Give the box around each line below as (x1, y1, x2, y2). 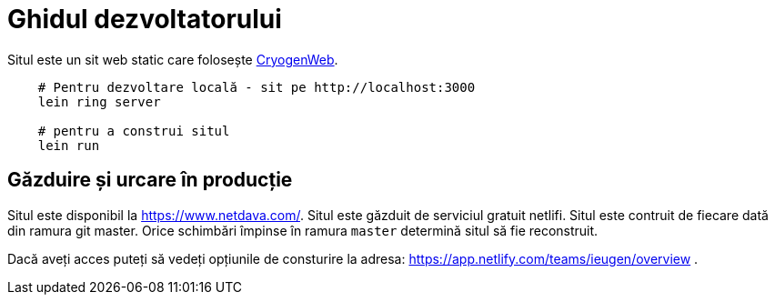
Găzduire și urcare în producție (7, 168, 293, 192)
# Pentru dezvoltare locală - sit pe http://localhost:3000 (37, 79, 476, 95)
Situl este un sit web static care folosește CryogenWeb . (7, 51, 338, 67)
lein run (37, 137, 100, 153)
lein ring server (37, 94, 161, 109)
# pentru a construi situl (37, 123, 230, 138)
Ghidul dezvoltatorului (7, 4, 282, 35)
